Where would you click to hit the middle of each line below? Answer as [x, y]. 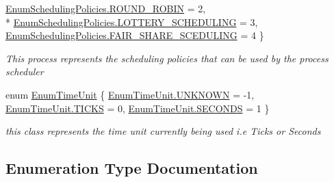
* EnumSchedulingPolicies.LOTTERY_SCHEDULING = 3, [132, 22]
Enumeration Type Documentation [132, 168]
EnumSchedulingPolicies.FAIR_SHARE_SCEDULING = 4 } [135, 35]
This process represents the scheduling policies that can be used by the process [167, 58]
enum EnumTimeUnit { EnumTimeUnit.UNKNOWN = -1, [130, 94]
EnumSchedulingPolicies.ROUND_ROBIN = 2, [106, 8]
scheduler [25, 71]
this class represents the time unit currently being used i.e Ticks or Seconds [163, 131]
